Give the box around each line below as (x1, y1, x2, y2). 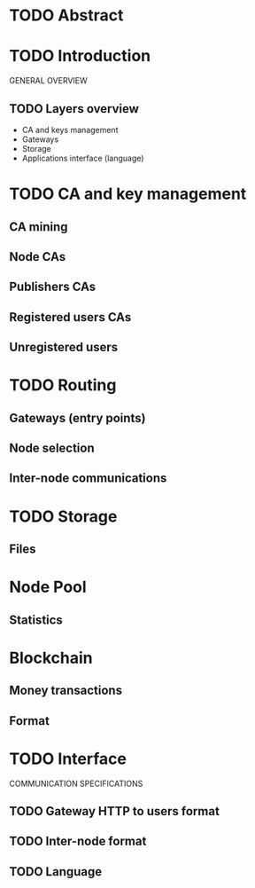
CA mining (9, 219, 68, 234)
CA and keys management (21, 124, 119, 135)
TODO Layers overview (9, 101, 140, 116)
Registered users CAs (9, 310, 132, 325)
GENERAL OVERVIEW (9, 75, 89, 86)
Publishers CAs (9, 279, 97, 295)
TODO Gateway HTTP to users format (9, 804, 220, 819)
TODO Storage (9, 507, 118, 526)
